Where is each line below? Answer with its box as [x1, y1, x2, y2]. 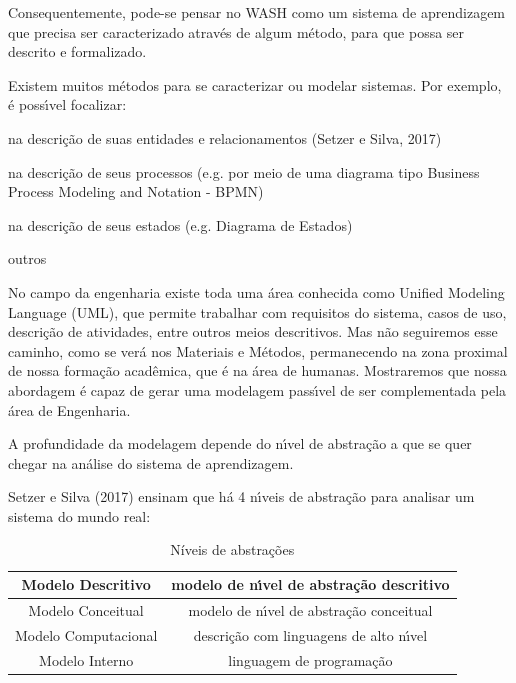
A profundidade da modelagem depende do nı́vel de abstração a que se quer [8, 433, 472, 454]
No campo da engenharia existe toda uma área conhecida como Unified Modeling [8, 281, 505, 302]
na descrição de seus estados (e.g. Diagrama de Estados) [8, 214, 353, 235]
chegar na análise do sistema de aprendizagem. [8, 452, 294, 473]
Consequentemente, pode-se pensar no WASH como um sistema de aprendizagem [8, 2, 506, 22]
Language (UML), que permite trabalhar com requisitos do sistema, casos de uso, [8, 301, 507, 322]
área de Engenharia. [8, 399, 131, 420]
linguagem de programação [228, 649, 393, 670]
